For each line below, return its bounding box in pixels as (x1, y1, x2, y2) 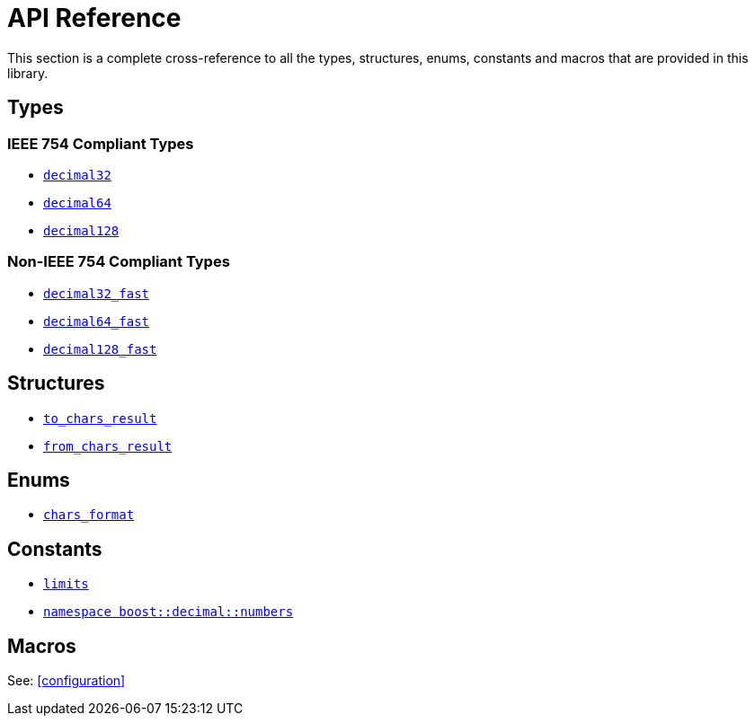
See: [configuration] (7, 673, 126, 689)
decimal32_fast (43, 286, 150, 301)
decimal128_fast (43, 341, 157, 357)
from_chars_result (43, 438, 173, 454)
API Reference (7, 3, 182, 33)
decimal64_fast (43, 313, 150, 329)
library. (7, 65, 49, 81)
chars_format (43, 507, 135, 523)
